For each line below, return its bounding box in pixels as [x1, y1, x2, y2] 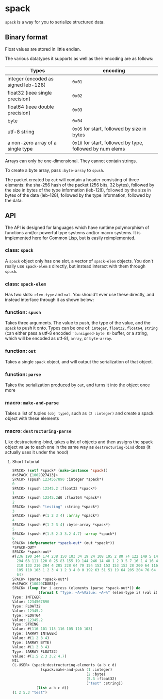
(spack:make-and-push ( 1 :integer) [40, 667, 113, 672]
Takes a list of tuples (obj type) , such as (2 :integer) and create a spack [5, 410, 154, 416]
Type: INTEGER [12, 595, 41, 600]
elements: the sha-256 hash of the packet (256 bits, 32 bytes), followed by [5, 182, 155, 188]
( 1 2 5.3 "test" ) [12, 690, 48, 695]
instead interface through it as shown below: [5, 297, 94, 302]
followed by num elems [72, 145, 125, 152]
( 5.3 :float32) [86, 676, 117, 681]
